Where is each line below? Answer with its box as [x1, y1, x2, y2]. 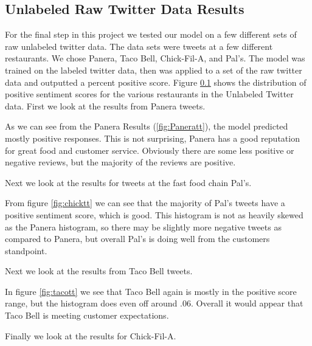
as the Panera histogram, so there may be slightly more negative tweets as [5, 220, 282, 233]
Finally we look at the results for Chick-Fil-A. [5, 329, 176, 342]
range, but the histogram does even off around [5, 297, 178, 310]
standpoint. [5, 244, 47, 257]
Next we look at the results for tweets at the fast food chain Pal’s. [5, 176, 252, 189]
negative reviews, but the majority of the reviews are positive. [5, 156, 236, 168]
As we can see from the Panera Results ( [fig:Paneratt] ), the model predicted [5, 120, 288, 133]
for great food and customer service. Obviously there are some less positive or [5, 144, 294, 156]
